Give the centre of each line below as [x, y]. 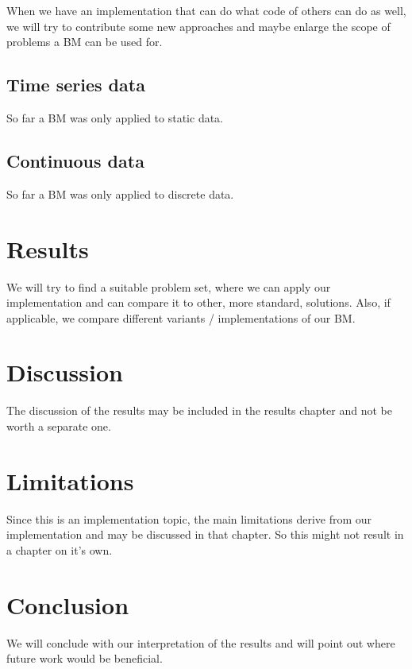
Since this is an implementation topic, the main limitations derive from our [189, 518]
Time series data [76, 85]
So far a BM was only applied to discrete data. [120, 193]
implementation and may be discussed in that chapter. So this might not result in [205, 534]
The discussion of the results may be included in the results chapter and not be [199, 410]
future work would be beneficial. [85, 658]
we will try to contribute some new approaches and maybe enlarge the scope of [198, 26]
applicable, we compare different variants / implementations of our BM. [181, 317]
